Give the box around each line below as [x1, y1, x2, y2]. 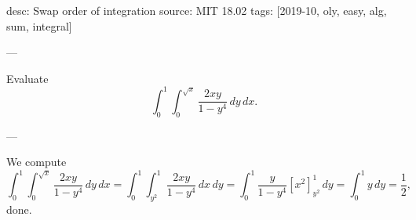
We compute [6, 153, 67, 170]
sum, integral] [6, 17, 72, 34]
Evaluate [6, 70, 49, 86]
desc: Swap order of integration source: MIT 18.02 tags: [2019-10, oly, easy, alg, [6, 2, 387, 18]
